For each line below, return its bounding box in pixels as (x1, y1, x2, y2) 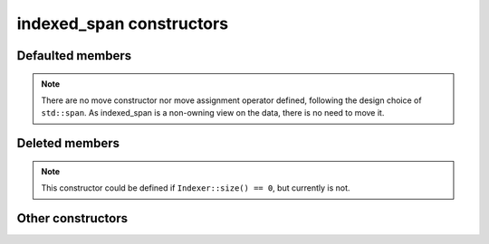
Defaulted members (16, 48, 131, 63)
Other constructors (16, 211, 129, 226)
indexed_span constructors (16, 14, 229, 33)
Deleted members (16, 136, 120, 151)
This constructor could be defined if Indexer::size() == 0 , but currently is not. (41, 183, 350, 193)
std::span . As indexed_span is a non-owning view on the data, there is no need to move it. (41, 108, 385, 118)
